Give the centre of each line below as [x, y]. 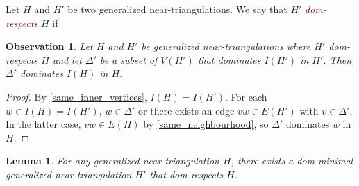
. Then [337, 59]
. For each [246, 96]
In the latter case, [43, 124]
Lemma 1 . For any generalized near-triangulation [112, 161]
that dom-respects [186, 174]
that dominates [229, 59]
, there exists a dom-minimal [292, 161]
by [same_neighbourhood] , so [206, 124]
